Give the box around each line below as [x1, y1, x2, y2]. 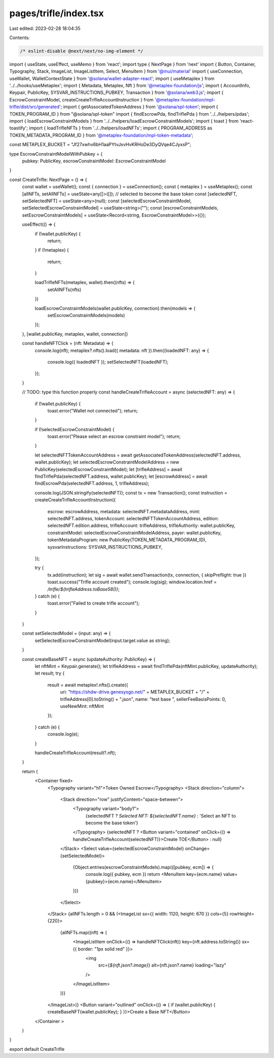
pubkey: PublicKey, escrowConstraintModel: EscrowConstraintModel [22, 158, 166, 164]
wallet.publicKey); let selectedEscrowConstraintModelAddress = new [35, 459, 180, 465]
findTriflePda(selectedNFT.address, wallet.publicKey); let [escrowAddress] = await [35, 473, 208, 479]
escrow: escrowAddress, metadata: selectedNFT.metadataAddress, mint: [47, 508, 200, 514]
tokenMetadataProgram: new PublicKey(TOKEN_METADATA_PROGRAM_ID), [47, 537, 207, 543]
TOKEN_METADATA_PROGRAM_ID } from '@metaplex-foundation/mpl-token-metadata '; [9, 132, 194, 138]
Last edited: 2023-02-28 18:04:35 [9, 25, 81, 31]
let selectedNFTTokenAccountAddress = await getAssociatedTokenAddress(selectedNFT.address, [35, 452, 241, 458]
